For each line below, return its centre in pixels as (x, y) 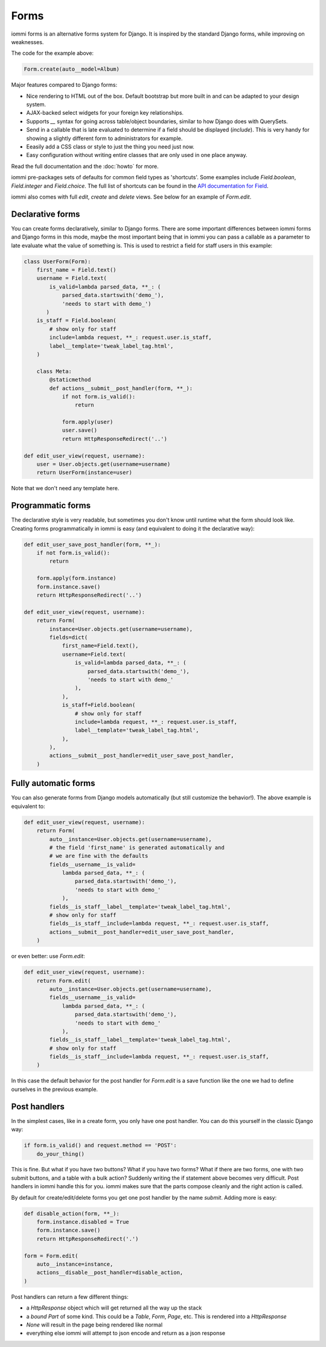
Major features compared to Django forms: (64, 85)
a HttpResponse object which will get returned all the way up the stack (114, 1308)
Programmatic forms (51, 506)
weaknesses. (27, 42)
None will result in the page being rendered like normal (94, 1325)
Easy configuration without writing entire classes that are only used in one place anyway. (137, 155)
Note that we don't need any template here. (65, 488)
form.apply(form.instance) (77, 578)
